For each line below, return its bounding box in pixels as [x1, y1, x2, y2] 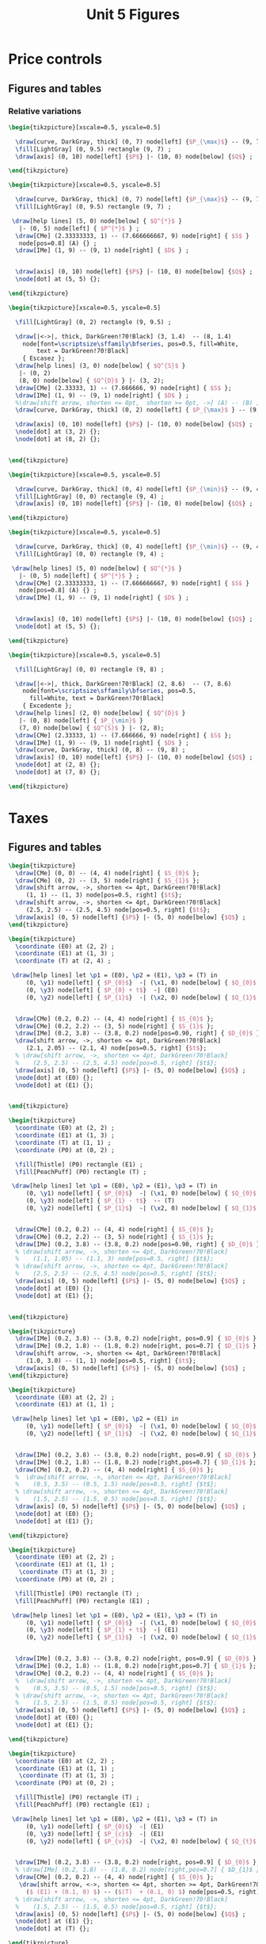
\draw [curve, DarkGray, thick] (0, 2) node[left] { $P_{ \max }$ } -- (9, [15, 406, 260, 414]
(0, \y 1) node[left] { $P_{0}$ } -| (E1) [25, 1822, 165, 1831]
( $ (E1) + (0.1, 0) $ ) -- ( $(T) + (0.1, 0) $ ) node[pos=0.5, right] [25, 1888, 260, 1896]
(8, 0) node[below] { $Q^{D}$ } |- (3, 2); [18, 377, 165, 385]
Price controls [8, 50, 103, 68]
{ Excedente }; [22, 702, 73, 710]
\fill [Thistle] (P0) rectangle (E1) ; [15, 1160, 144, 1169]
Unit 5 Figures [85, 6, 180, 24]
